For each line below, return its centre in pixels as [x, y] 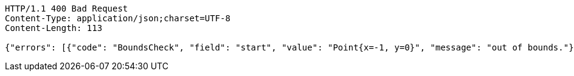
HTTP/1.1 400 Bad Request [67, 9]
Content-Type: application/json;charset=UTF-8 [118, 18]
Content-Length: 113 [54, 28]
